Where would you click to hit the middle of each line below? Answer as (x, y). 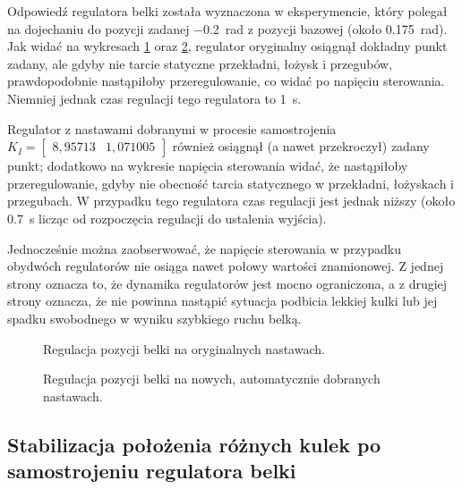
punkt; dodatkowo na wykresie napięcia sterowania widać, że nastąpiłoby (208, 166)
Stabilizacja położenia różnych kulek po (194, 444)
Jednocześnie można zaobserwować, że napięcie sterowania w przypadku (204, 248)
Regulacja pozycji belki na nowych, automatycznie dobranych (212, 379)
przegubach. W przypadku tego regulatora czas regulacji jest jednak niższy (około (231, 201)
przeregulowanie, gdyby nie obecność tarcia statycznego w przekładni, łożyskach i (231, 183)
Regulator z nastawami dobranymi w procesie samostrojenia (172, 128)
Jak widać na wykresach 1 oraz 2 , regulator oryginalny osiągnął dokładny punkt (227, 46)
